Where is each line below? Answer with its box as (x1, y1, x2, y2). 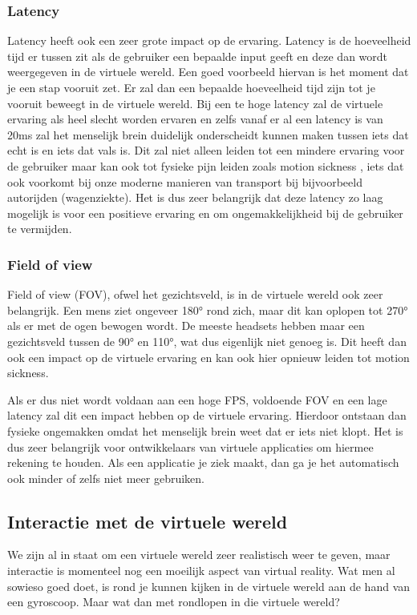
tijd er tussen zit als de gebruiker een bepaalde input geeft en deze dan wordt (7, 47, 388, 64)
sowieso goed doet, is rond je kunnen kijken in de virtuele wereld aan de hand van (7, 577, 411, 594)
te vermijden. (7, 220, 72, 237)
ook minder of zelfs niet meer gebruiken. (7, 469, 204, 486)
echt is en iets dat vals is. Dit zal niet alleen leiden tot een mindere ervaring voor (7, 142, 405, 159)
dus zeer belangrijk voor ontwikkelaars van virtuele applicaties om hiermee (7, 438, 374, 455)
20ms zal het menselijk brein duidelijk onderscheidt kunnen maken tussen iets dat (7, 126, 409, 143)
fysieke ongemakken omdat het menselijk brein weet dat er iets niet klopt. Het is (7, 422, 403, 439)
